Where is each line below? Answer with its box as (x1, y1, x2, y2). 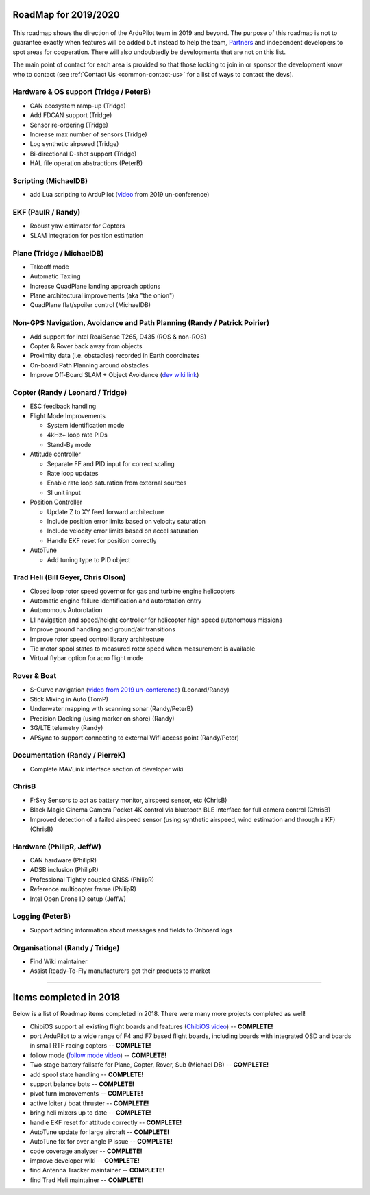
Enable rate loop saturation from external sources (47, 479, 187, 487)
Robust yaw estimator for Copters (29, 221, 125, 230)
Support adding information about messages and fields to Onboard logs (29, 926, 233, 934)
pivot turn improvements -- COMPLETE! (29, 1089, 143, 1098)
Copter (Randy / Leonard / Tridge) (12, 387, 127, 397)
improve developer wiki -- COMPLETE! (29, 1157, 140, 1165)
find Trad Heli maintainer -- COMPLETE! (29, 1176, 144, 1184)
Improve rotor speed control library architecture (29, 635, 164, 643)
